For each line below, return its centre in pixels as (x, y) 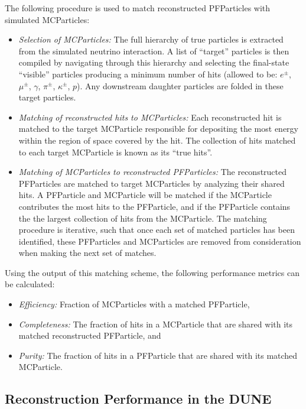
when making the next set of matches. (87, 253)
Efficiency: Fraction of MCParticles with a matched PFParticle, (134, 304)
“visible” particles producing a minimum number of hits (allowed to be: (148, 74)
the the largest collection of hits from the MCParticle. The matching (143, 218)
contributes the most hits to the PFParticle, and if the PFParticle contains (154, 206)
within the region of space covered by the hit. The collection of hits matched (157, 140)
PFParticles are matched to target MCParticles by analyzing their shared (152, 183)
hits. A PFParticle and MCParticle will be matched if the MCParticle (145, 195)
